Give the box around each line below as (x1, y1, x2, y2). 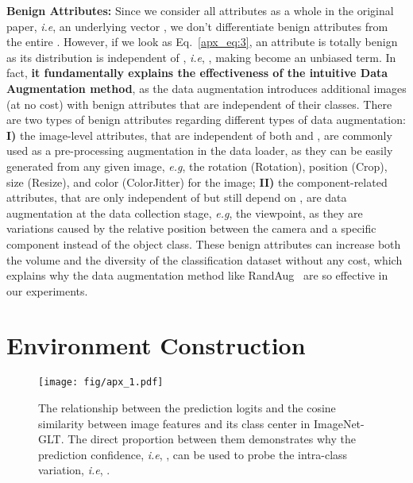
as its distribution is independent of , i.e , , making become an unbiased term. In (6, 48, 396, 65)
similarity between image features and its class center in (38, 415, 311, 431)
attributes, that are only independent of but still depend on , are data (6, 189, 347, 206)
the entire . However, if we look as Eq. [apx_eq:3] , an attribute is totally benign (6, 33, 398, 50)
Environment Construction (6, 329, 306, 361)
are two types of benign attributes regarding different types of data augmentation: (6, 111, 406, 128)
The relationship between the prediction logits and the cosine (38, 400, 336, 416)
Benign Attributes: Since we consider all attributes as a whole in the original (6, 2, 394, 18)
